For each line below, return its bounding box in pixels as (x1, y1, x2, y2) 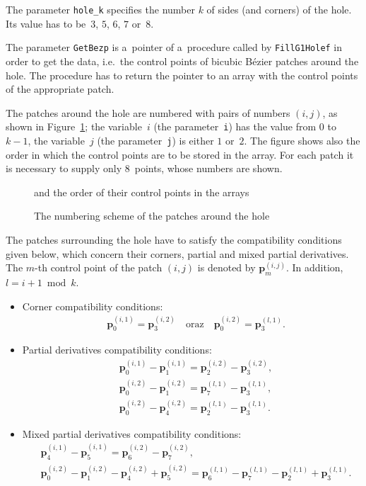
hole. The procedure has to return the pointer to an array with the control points (6, 67, 358, 82)
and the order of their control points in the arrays (34, 184, 249, 199)
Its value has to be (6, 16, 86, 30)
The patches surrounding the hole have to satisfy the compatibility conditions (6, 232, 342, 247)
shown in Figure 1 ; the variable (6, 119, 142, 134)
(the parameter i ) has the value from (153, 119, 317, 134)
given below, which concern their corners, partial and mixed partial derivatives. (6, 246, 349, 261)
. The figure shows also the (244, 132, 360, 147)
